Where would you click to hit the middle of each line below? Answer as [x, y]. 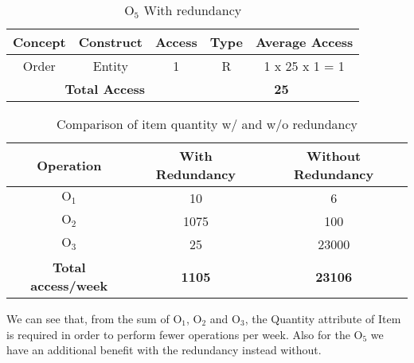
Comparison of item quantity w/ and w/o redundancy [207, 124]
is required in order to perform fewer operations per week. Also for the [178, 334]
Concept [39, 42]
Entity [110, 66]
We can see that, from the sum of [88, 318]
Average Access [304, 42]
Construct [110, 42]
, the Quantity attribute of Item [323, 318]
